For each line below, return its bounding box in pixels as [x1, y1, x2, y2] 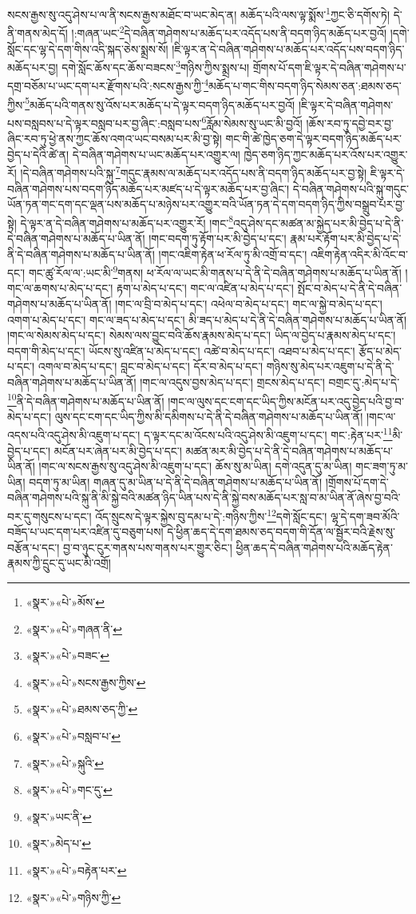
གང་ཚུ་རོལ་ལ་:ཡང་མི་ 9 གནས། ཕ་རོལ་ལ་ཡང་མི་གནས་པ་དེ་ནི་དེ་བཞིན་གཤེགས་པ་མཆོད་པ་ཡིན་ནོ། [28, 262, 402, 280]
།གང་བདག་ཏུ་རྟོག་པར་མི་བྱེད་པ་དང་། [149, 229, 287, 246]
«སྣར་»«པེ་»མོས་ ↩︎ [26, 594, 105, 610]
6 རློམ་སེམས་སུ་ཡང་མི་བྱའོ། [201, 112, 303, 131]
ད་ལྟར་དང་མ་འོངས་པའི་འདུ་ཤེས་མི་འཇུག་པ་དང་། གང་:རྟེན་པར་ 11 [144, 424, 393, 443]
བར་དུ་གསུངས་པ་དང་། [7, 507, 92, 524]
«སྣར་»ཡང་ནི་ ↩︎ [26, 808, 92, 825]
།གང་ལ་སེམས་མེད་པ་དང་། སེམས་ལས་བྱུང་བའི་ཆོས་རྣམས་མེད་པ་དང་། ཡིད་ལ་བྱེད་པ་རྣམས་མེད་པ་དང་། [7, 327, 396, 344]
